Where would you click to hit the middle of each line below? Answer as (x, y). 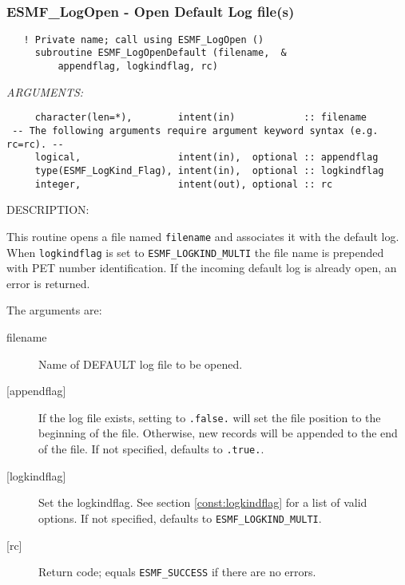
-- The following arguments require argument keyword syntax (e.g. (195, 131)
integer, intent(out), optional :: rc (184, 184)
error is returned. (48, 283)
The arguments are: (54, 310)
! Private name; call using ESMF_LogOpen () (144, 40)
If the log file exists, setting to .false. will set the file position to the (210, 417)
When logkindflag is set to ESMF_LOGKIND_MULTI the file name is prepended (195, 252)
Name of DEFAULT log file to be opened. (141, 364)
